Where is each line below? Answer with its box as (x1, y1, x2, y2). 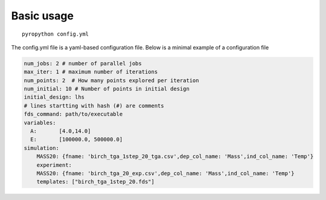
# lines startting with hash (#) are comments (24, 102, 164, 109)
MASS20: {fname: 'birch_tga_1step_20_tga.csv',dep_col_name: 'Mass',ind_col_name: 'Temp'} (36, 153, 314, 160)
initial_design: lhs (24, 94, 85, 101)
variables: (24, 119, 56, 126)
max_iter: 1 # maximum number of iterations (24, 68, 158, 76)
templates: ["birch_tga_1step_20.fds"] (36, 178, 155, 185)
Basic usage (11, 9, 74, 22)
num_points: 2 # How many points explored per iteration (24, 77, 199, 84)
